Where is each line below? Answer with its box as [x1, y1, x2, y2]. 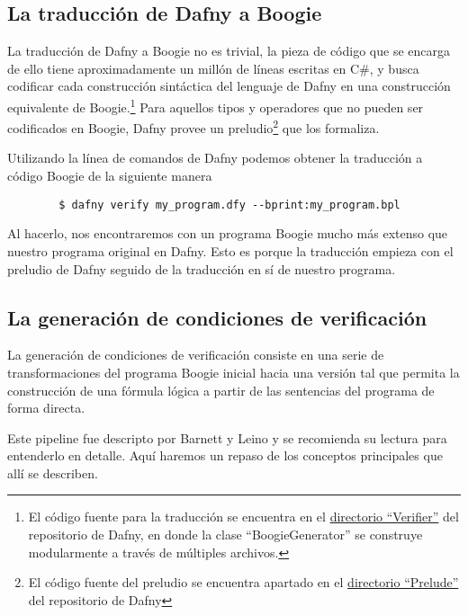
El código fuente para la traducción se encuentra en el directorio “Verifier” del [28, 507, 459, 526]
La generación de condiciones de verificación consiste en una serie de [7, 345, 384, 364]
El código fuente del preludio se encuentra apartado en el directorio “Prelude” [28, 573, 459, 592]
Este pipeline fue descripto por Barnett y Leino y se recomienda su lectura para [7, 428, 447, 447]
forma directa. [7, 398, 85, 417]
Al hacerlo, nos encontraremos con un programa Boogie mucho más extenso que [7, 224, 448, 243]
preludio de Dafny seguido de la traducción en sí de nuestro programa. [7, 259, 396, 278]
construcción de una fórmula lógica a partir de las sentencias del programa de [7, 380, 435, 399]
